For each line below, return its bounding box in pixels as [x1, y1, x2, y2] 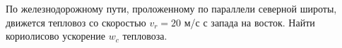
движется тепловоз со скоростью [6, 15, 146, 29]
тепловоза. [122, 29, 167, 43]
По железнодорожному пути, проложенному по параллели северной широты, [6, 1, 337, 15]
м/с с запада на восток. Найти [184, 15, 315, 29]
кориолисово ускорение [6, 29, 105, 43]
